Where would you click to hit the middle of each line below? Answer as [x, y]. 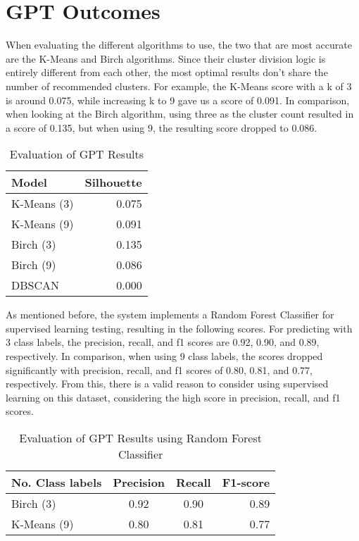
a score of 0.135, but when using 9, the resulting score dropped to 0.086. [162, 127]
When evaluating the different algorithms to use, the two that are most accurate [179, 45]
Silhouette [113, 182]
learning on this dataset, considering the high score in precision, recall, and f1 [173, 397]
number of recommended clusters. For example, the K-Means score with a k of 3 [179, 86]
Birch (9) [34, 265]
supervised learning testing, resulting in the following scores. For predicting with [179, 328]
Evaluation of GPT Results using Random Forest [140, 438]
